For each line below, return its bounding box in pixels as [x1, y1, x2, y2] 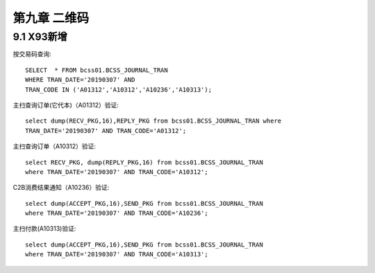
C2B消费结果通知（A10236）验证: [12, 184, 110, 192]
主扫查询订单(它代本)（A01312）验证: [12, 100, 119, 109]
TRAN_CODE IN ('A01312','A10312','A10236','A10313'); [25, 85, 212, 94]
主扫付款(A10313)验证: [12, 224, 76, 233]
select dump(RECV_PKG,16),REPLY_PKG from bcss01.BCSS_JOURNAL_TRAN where [25, 117, 282, 125]
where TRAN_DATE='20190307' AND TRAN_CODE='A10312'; [25, 168, 208, 176]
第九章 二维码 [12, 10, 90, 26]
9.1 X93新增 [12, 30, 67, 43]
